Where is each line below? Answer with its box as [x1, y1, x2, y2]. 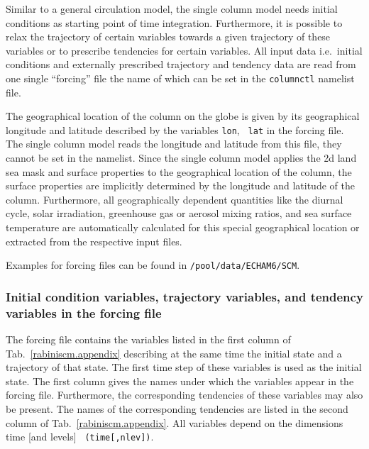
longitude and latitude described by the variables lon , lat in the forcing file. [6, 122, 344, 137]
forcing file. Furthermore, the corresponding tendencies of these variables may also [6, 387, 363, 402]
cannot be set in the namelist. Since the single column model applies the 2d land [6, 150, 357, 165]
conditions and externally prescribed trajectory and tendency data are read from [6, 57, 356, 72]
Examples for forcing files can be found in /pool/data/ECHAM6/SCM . [6, 257, 300, 272]
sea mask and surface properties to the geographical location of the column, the [6, 164, 352, 179]
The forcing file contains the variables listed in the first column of [6, 332, 291, 347]
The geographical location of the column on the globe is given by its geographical [6, 109, 360, 123]
